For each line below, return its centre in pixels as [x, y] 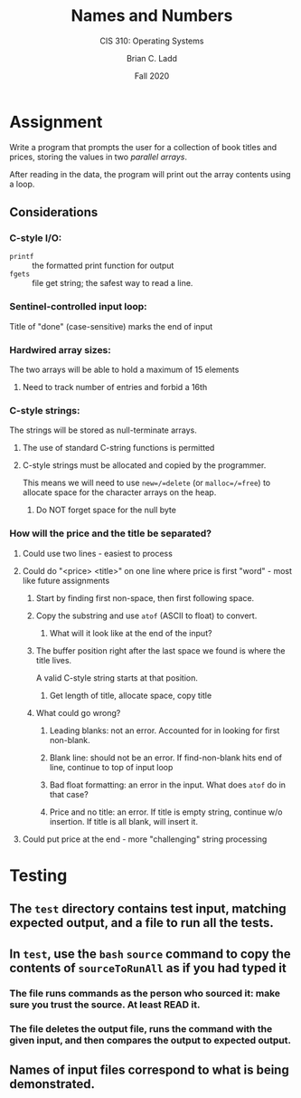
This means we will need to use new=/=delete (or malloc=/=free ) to [146, 483]
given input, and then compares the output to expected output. [150, 1040]
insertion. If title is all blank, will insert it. [124, 821]
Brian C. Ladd [152, 58]
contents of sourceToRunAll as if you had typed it [148, 968]
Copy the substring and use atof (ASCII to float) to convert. [146, 616]
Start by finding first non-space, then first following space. [145, 597]
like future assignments [66, 580]
